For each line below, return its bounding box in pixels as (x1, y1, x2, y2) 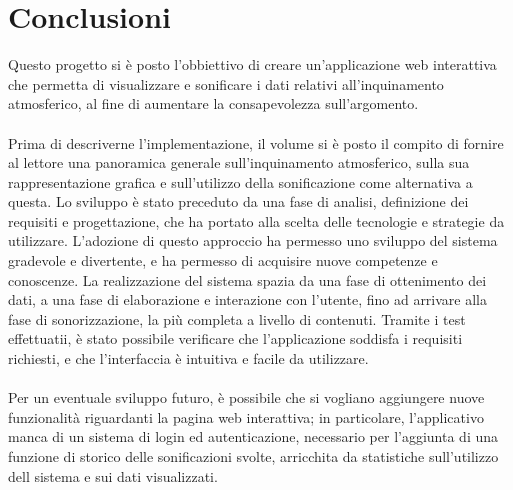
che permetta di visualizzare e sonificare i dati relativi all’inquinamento (8, 73, 444, 94)
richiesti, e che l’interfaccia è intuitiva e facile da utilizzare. (8, 348, 369, 369)
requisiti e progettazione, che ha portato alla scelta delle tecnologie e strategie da (8, 210, 505, 231)
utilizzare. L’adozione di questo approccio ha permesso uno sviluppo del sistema (8, 230, 498, 251)
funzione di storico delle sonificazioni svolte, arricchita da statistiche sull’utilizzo (8, 446, 499, 466)
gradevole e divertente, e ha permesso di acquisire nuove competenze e (8, 250, 438, 271)
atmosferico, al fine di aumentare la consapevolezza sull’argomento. (8, 93, 419, 114)
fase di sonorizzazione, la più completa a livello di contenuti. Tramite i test (8, 308, 466, 329)
